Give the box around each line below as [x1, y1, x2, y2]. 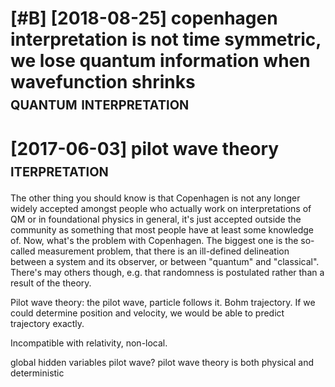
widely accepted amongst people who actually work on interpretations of [10, 203, 312, 215]
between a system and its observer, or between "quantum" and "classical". [10, 256, 320, 268]
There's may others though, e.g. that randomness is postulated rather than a [10, 267, 325, 279]
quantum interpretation [10, 92, 190, 115]
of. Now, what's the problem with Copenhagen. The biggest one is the [10, 235, 299, 247]
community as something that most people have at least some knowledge [10, 224, 314, 236]
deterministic [10, 367, 65, 379]
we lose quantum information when [10, 50, 311, 72]
